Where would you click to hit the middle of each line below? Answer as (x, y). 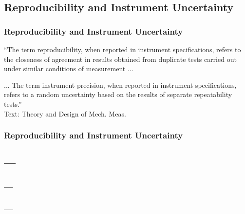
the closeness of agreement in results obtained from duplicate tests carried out (120, 59)
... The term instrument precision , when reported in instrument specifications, (120, 85)
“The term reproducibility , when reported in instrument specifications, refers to (122, 49)
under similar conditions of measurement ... (69, 68)
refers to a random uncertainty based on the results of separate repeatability (118, 94)
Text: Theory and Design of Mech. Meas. (65, 113)
